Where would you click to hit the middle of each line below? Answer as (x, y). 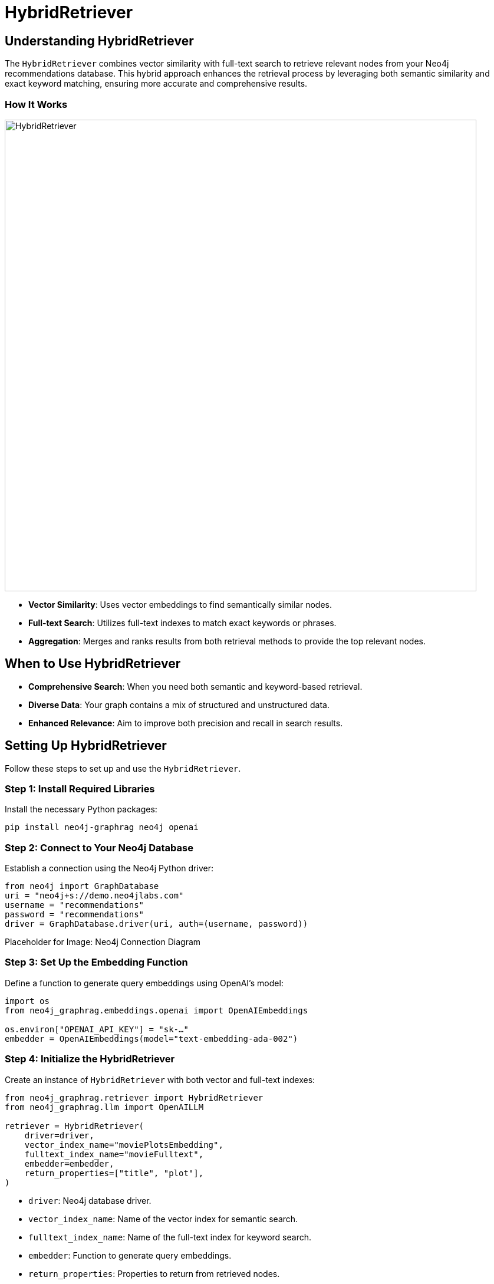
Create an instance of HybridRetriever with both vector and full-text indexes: (160, 1079)
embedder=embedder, (69, 1163)
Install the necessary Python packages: (81, 809)
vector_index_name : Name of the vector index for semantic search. (163, 1219)
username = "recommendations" (75, 905)
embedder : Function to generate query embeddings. (130, 1255)
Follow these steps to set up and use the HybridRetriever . (123, 768)
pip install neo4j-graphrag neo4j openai (102, 827)
